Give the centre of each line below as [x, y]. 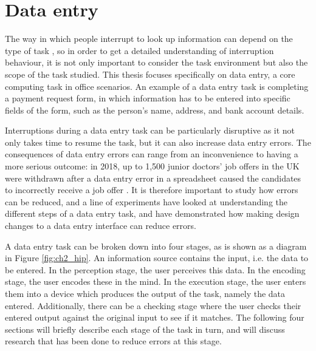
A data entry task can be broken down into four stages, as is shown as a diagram [156, 246]
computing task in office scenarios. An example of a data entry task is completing [157, 86]
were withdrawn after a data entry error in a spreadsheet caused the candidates [153, 178]
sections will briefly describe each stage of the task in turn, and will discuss [145, 329]
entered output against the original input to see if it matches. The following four [155, 317]
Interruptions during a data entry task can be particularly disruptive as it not [150, 130]
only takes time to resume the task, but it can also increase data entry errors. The [158, 142]
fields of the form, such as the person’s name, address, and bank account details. [155, 110]
